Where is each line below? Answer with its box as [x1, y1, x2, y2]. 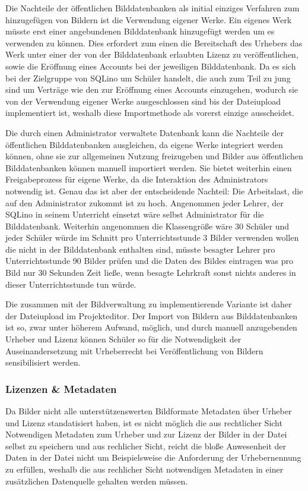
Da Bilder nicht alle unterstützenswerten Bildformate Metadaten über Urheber [5, 405, 292, 417]
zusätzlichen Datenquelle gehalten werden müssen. [5, 474, 188, 487]
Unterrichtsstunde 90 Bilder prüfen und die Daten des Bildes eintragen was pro [5, 254, 293, 267]
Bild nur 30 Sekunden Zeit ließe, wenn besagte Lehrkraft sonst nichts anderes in [5, 266, 296, 279]
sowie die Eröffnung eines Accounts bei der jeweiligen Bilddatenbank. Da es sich [5, 59, 296, 72]
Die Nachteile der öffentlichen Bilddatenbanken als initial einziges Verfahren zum [5, 2, 300, 14]
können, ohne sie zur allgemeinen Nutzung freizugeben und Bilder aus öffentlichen [5, 150, 303, 162]
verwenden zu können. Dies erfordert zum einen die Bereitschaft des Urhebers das [5, 36, 303, 49]
